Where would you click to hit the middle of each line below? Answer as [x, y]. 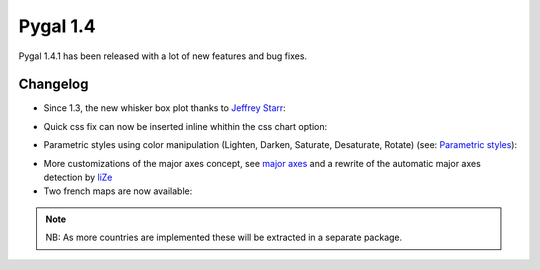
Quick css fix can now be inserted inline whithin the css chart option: [185, 126]
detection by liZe [78, 177]
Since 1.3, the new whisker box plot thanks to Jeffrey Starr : [165, 108]
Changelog [53, 84]
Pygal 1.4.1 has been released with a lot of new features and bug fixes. [163, 56]
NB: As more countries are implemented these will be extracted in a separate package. [224, 237]
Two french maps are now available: [118, 191]
